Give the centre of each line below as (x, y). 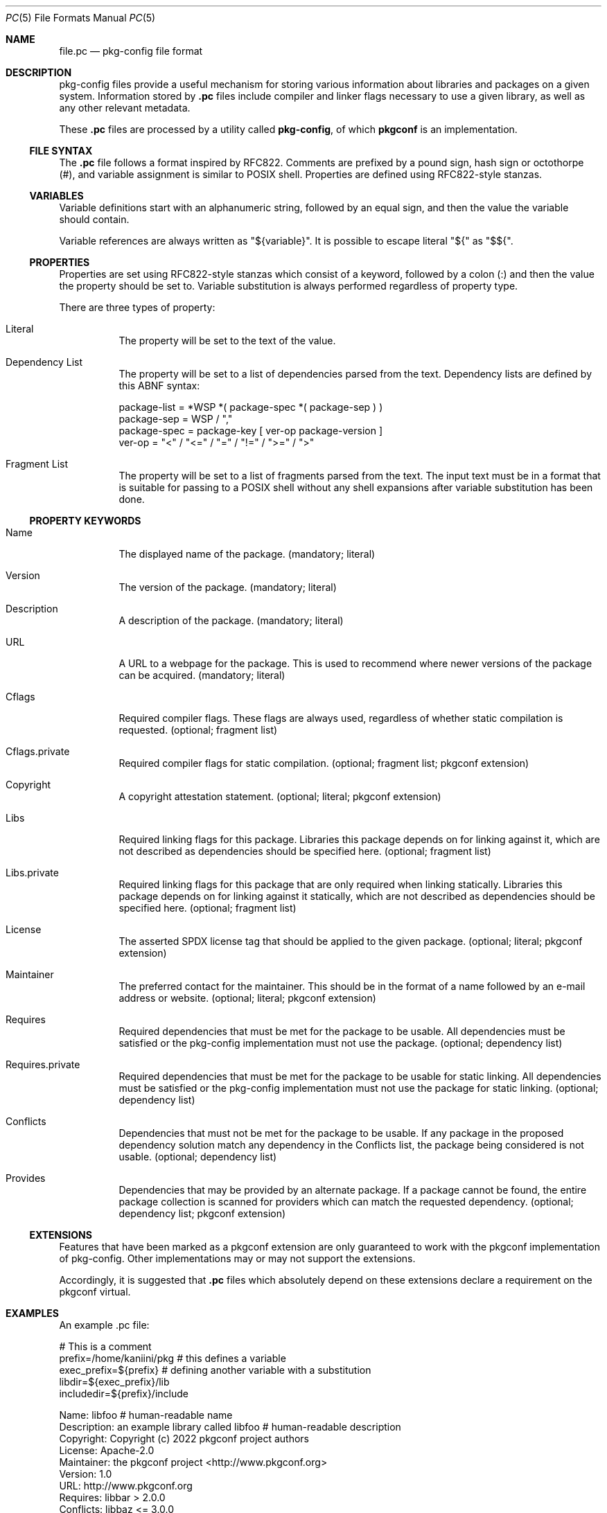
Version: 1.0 (86, 1474)
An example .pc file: (104, 1325)
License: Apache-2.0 (107, 1450)
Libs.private (32, 873)
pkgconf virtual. (95, 1292)
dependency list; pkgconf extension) (202, 1213)
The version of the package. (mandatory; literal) (228, 587)
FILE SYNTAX (61, 151)
